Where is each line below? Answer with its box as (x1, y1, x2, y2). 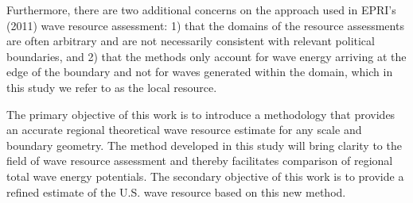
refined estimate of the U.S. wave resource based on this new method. (6, 183, 346, 200)
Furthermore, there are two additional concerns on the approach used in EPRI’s (6, 2, 396, 17)
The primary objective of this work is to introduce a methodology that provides (6, 105, 395, 122)
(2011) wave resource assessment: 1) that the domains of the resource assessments (6, 17, 404, 33)
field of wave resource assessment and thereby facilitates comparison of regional (6, 152, 393, 169)
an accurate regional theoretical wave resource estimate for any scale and (6, 121, 362, 138)
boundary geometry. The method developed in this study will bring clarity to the (6, 136, 402, 153)
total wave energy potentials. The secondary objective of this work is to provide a (6, 167, 404, 184)
